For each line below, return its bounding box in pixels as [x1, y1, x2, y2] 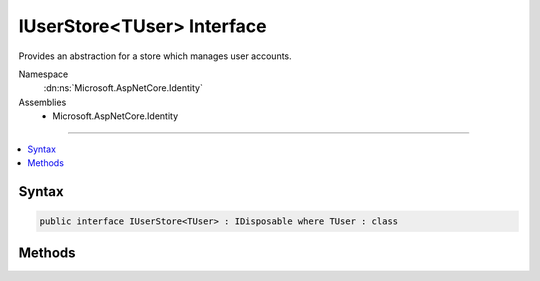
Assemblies [18, 96, 67, 108]
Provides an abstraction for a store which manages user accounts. [18, 50, 292, 62]
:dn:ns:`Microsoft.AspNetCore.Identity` [43, 82, 204, 94]
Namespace [18, 68, 69, 80]
